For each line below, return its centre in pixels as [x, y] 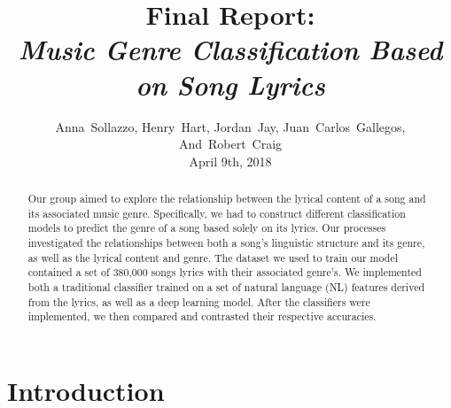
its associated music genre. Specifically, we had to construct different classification [217, 213]
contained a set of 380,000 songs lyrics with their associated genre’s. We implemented [225, 272]
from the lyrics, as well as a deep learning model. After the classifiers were [199, 301]
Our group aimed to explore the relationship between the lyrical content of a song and [227, 199]
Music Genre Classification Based [230, 50]
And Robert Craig [230, 144]
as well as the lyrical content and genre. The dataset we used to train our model [213, 257]
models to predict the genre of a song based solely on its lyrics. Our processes [207, 228]
